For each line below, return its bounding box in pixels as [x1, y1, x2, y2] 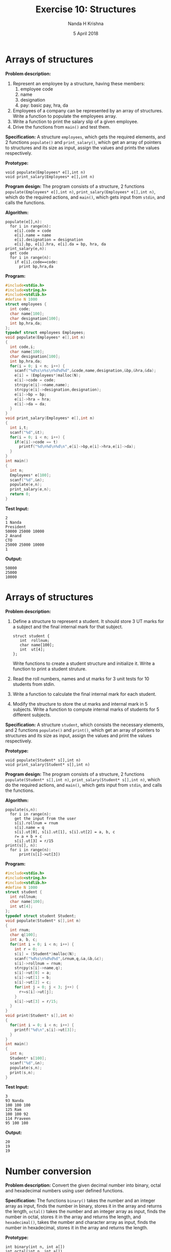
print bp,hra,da [18, 264, 54, 269]
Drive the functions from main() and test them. [12, 124, 111, 130]
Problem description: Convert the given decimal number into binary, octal [5, 1182, 161, 1188]
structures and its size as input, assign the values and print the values [5, 732, 152, 738]
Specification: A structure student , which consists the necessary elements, [5, 721, 165, 728]
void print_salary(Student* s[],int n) [5, 762, 90, 767]
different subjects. [12, 711, 51, 718]
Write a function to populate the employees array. [12, 113, 117, 119]
